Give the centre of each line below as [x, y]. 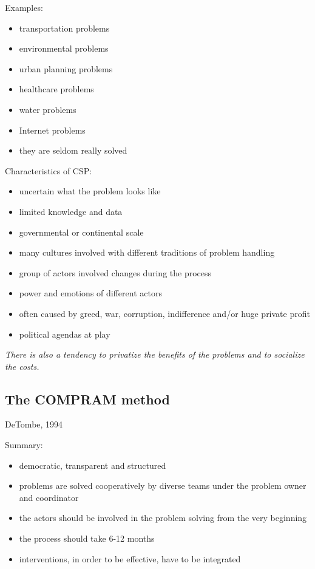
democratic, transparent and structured [93, 465]
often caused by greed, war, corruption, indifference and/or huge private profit [164, 313]
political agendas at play [65, 334]
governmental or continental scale [81, 232]
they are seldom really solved [73, 150]
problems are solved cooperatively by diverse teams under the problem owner [163, 486]
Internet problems [52, 130]
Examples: [24, 7]
